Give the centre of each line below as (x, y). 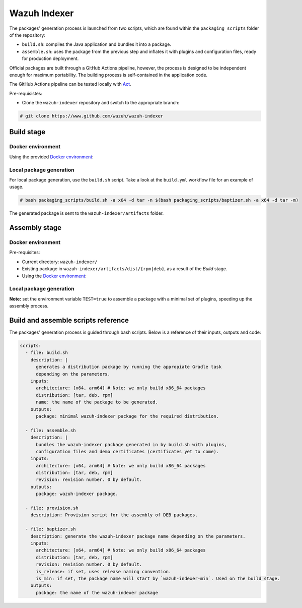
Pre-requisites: (25, 253)
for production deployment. (50, 58)
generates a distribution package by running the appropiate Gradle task (129, 367)
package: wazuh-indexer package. (77, 494)
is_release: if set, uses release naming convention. (104, 571)
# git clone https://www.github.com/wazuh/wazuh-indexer (92, 116)
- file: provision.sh (52, 508)
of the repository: (27, 35)
